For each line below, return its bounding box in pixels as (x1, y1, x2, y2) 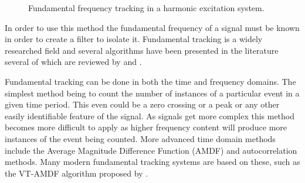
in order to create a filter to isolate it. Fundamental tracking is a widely (5, 33, 263, 45)
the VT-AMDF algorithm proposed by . (5, 167, 148, 179)
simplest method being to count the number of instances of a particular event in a (5, 87, 300, 99)
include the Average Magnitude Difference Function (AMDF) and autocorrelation (5, 144, 297, 156)
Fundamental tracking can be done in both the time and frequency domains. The (5, 75, 296, 87)
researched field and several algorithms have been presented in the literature (5, 44, 279, 56)
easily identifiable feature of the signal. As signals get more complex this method (5, 109, 295, 122)
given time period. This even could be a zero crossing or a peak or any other (5, 98, 280, 111)
